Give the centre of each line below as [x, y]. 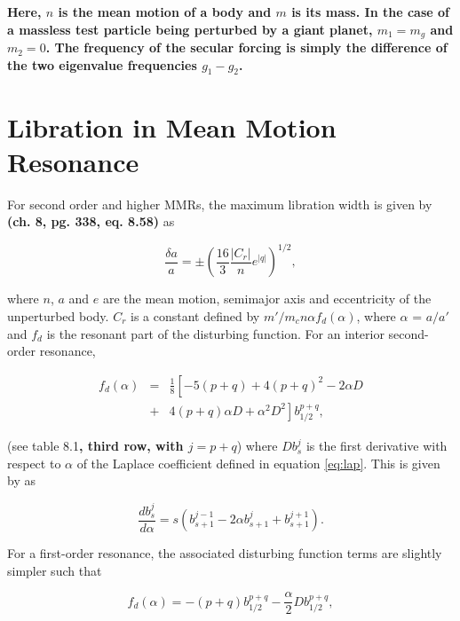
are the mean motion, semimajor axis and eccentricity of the [267, 299]
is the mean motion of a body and [165, 12]
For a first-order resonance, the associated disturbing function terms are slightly [225, 553]
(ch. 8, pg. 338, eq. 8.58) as [91, 221]
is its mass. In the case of [370, 12]
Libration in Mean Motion [172, 126]
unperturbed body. [58, 316]
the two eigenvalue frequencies [102, 64]
